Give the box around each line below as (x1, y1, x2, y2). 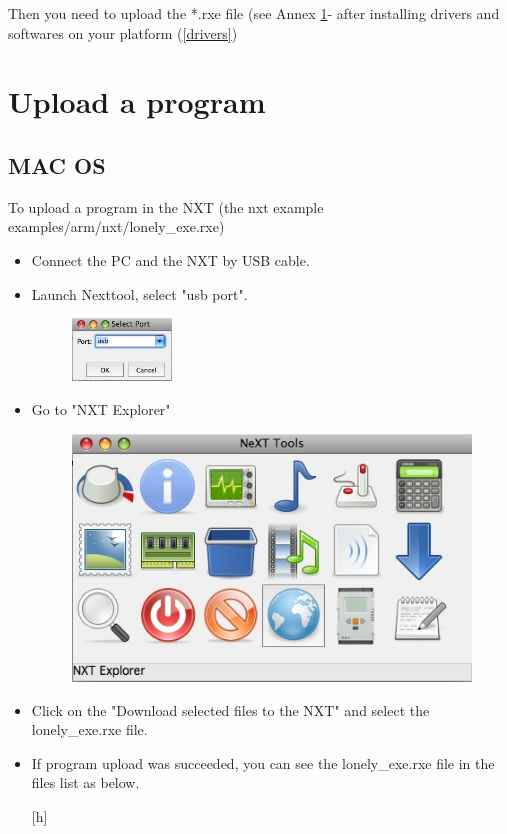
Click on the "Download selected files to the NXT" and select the (31, 699, 430, 720)
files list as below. (31, 772, 140, 793)
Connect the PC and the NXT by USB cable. (31, 249, 310, 270)
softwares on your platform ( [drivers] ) (8, 22, 238, 43)
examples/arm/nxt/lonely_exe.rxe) (8, 216, 225, 237)
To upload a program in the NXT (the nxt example (8, 196, 324, 217)
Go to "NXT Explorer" (31, 398, 171, 419)
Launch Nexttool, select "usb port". (31, 283, 248, 304)
